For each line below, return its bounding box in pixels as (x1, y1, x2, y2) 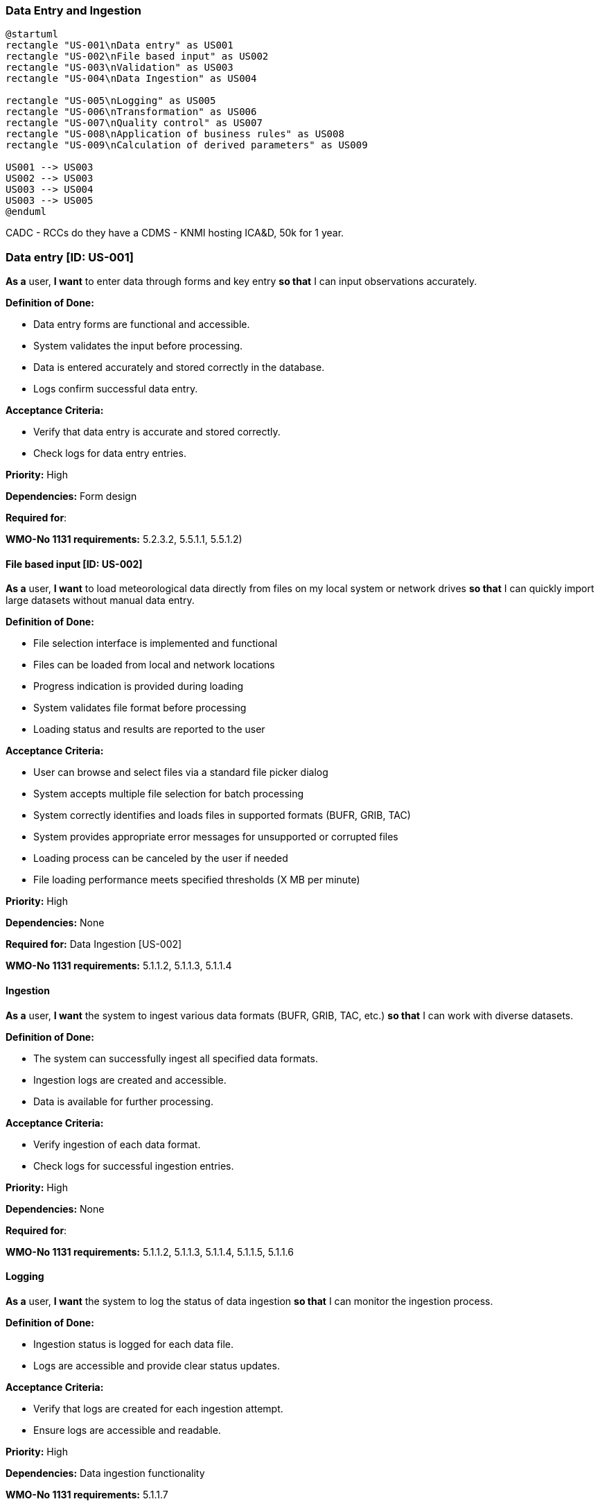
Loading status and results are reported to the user (33, 723, 265, 736)
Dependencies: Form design (6, 490, 137, 503)
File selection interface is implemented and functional (33, 637, 278, 650)
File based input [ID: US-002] (6, 557, 143, 570)
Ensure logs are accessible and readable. (33, 1423, 221, 1436)
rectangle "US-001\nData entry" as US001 (6, 40, 233, 51)
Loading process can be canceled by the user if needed (33, 852, 288, 865)
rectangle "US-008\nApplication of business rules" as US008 (6, 128, 344, 140)
